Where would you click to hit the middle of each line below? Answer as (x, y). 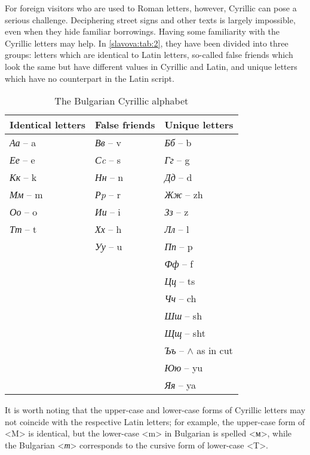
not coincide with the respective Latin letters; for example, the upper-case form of (155, 421)
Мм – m (26, 195)
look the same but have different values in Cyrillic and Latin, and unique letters (151, 66)
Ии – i (108, 212)
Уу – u (109, 247)
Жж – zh (184, 195)
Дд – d (178, 177)
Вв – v (108, 143)
